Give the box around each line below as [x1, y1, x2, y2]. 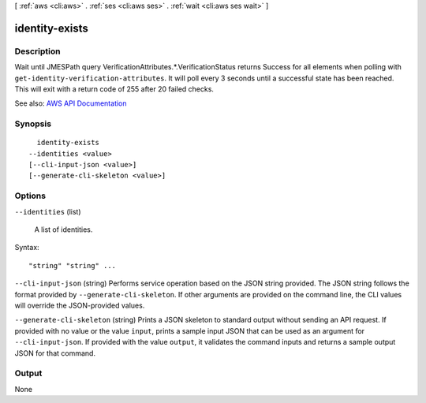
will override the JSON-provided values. [14, 300, 145, 310]
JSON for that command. [14, 348, 96, 358]
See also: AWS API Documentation [14, 99, 127, 108]
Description [14, 46, 61, 57]
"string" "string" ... [28, 261, 117, 270]
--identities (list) [14, 207, 82, 216]
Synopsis [14, 118, 51, 129]
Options [14, 190, 47, 201]
